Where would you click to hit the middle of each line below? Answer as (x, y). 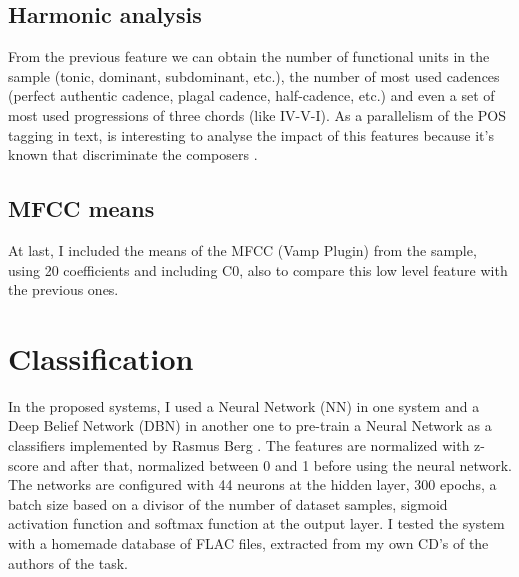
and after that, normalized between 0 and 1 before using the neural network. (277, 464)
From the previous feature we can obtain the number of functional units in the (249, 56)
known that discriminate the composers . (133, 154)
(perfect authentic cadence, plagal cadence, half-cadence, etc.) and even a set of (251, 95)
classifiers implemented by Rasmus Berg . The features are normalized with (239, 445)
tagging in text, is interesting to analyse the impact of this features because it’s (251, 134)
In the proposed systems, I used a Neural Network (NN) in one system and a (244, 405)
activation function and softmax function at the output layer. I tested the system (256, 523)
